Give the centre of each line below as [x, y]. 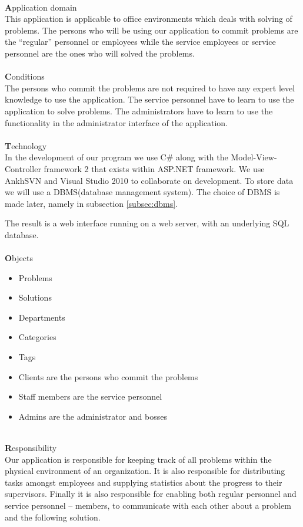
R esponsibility [31, 447]
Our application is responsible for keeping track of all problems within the [138, 459]
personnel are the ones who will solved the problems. [100, 53]
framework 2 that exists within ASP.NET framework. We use [154, 168]
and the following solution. [53, 517]
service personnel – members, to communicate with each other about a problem [148, 505]
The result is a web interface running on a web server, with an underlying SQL [147, 223]
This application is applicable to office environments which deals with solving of [149, 19]
